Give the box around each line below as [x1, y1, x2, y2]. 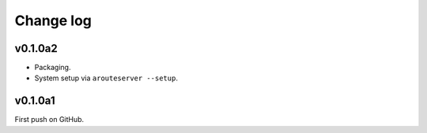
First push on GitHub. [14, 115, 85, 124]
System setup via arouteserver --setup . [34, 73, 178, 83]
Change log [14, 12, 93, 29]
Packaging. [34, 63, 71, 72]
